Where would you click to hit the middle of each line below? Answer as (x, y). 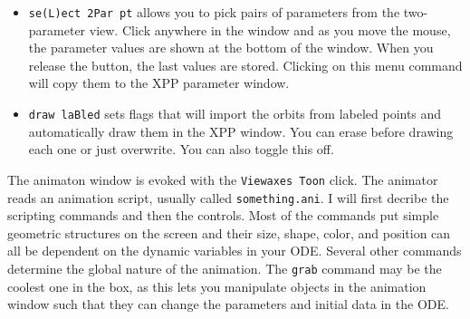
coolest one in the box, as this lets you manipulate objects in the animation (217, 286)
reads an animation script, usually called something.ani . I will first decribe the (228, 197)
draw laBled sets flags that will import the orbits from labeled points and (235, 114)
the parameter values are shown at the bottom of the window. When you (231, 48)
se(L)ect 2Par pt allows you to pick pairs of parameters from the (214, 12)
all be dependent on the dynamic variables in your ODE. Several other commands (235, 251)
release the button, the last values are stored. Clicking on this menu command (245, 65)
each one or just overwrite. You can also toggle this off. (181, 149)
